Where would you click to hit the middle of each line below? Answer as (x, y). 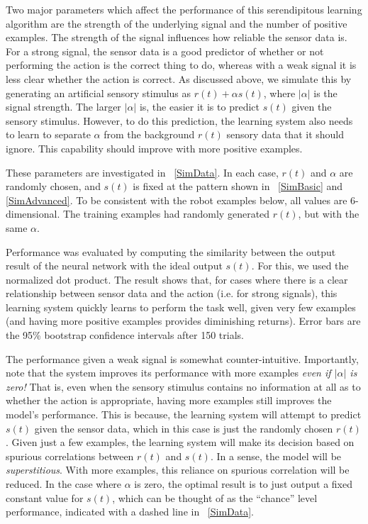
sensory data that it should (285, 134)
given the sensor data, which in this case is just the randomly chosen (184, 428)
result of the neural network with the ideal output (114, 266)
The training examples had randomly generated (166, 214)
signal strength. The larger (63, 107)
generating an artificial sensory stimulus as (99, 93)
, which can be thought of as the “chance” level (215, 497)
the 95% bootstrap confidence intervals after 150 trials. (125, 335)
